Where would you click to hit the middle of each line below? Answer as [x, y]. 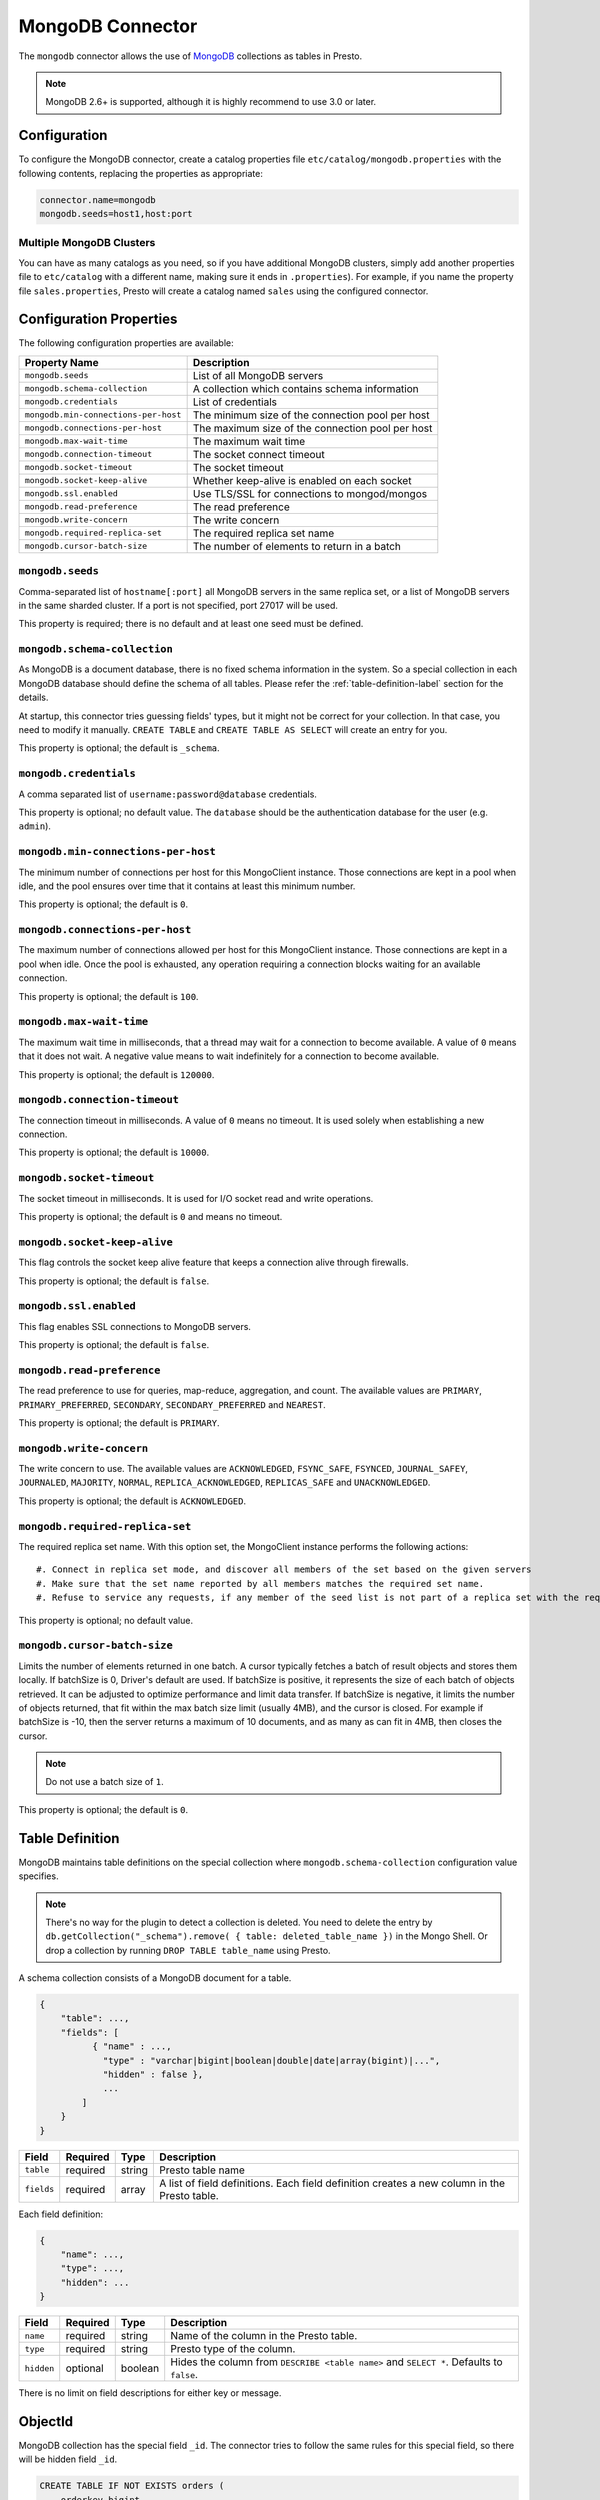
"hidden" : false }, [153, 2074]
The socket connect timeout [258, 454]
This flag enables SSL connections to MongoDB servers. [135, 1326]
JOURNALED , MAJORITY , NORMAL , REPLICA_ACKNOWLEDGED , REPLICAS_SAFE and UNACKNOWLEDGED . [224, 1482]
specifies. [38, 1876]
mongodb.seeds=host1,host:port [116, 213]
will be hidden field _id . [68, 2459]
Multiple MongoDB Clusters [87, 243]
